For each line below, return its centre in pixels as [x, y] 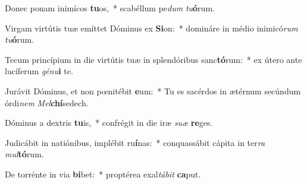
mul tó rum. [24, 154]
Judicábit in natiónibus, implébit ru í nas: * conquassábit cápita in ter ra [135, 142]
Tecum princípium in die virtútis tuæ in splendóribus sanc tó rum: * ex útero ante [153, 59]
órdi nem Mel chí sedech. [47, 102]
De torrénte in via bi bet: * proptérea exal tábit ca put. [103, 174]
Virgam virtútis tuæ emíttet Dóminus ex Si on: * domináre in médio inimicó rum [151, 28]
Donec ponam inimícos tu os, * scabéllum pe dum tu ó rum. [110, 8]
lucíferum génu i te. [39, 71]
